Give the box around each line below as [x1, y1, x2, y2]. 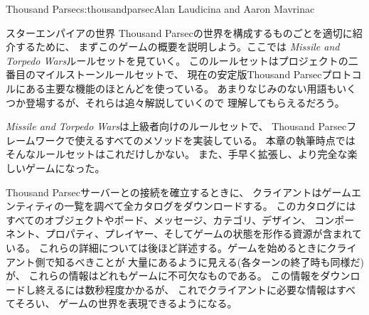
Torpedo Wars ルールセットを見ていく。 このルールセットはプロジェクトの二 [6, 53, 358, 68]
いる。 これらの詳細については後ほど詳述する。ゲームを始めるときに [6, 240, 327, 255]
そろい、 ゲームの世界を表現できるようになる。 [15, 296, 237, 311]
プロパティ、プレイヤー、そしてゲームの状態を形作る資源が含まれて [45, 226, 363, 241]
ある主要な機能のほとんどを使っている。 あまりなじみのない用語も [25, 80, 337, 95]
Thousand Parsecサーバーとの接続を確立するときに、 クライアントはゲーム [6, 184, 351, 199]
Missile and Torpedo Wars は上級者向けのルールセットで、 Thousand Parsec [6, 119, 347, 134]
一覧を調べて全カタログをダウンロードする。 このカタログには [64, 198, 356, 213]
